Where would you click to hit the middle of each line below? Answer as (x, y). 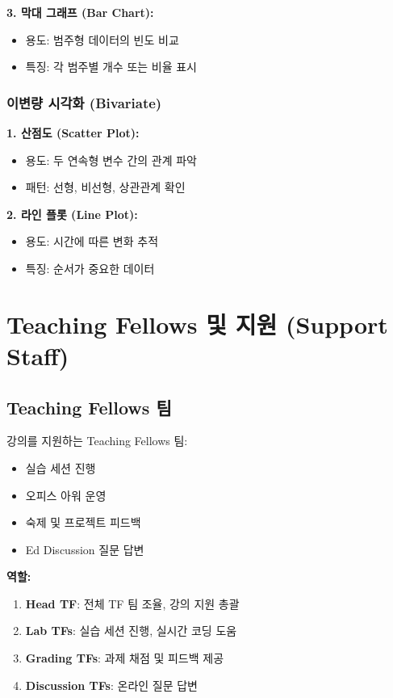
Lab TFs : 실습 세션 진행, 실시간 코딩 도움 (131, 631)
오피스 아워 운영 (66, 495)
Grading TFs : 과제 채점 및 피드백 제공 (125, 658)
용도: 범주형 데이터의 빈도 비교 (102, 39)
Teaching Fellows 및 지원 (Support (197, 324)
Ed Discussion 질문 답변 (85, 549)
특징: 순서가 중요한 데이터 (90, 268)
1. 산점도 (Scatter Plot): (73, 132)
